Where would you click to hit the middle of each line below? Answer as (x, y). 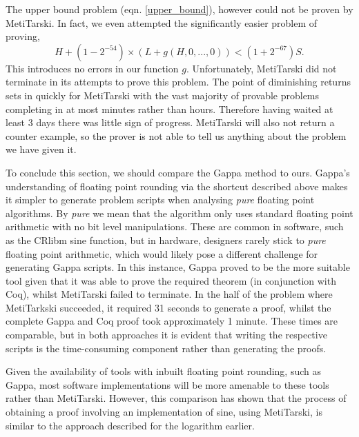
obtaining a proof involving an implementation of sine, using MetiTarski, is (164, 412)
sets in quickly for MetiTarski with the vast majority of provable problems (163, 95)
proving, (23, 36)
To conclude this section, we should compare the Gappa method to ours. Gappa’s (178, 172)
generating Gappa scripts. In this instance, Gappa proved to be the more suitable (178, 267)
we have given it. (41, 149)
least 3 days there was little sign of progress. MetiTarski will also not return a (170, 122)
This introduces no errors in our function (92, 68)
